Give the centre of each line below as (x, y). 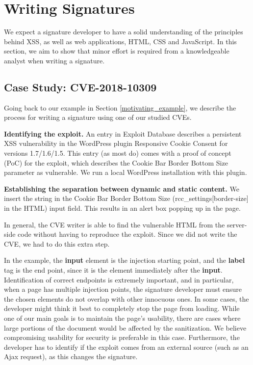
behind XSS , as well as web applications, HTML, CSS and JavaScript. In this (120, 41)
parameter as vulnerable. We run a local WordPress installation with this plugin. (126, 172)
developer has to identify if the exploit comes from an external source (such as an (126, 347)
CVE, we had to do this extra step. (57, 243)
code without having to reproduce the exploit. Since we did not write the (127, 234)
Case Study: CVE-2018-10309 (80, 87)
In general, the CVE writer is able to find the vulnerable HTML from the (114, 224)
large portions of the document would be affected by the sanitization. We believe (125, 327)
